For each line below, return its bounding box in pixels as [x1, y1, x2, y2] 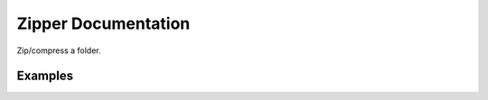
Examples [16, 68, 74, 84]
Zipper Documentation [16, 14, 191, 33]
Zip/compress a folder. [16, 45, 101, 56]
